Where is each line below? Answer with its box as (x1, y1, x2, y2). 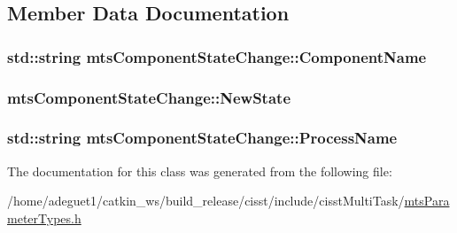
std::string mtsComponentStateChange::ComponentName (7, 45, 427, 67)
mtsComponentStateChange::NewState (7, 86, 291, 108)
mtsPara (404, 191, 450, 210)
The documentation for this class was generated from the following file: (7, 161, 392, 180)
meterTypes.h (7, 208, 81, 227)
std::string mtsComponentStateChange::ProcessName (7, 127, 398, 149)
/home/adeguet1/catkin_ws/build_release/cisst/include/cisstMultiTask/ (7, 191, 405, 210)
